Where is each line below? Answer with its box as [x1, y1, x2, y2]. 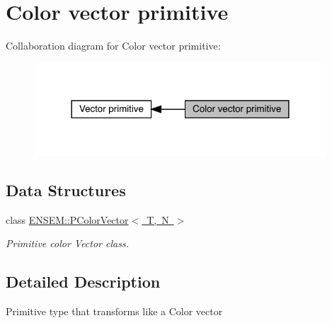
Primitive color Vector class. [6, 236, 129, 251]
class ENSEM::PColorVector [6, 212, 129, 227]
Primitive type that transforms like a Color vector [6, 304, 223, 319]
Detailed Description [6, 271, 161, 293]
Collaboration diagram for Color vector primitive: [6, 38, 221, 53]
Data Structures [6, 178, 126, 200]
